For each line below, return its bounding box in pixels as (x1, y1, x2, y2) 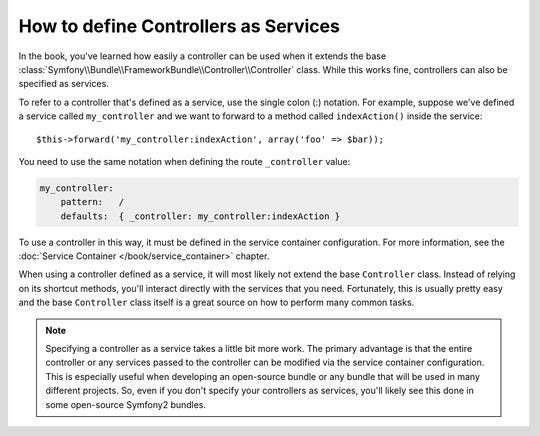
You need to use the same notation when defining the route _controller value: (18, 155, 351, 167)
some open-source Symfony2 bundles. (45, 398, 207, 410)
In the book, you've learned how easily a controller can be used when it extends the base (18, 50, 387, 62)
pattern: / (60, 196, 125, 208)
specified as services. (18, 78, 109, 90)
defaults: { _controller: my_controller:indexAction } (60, 210, 341, 222)
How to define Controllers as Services (18, 15, 340, 37)
